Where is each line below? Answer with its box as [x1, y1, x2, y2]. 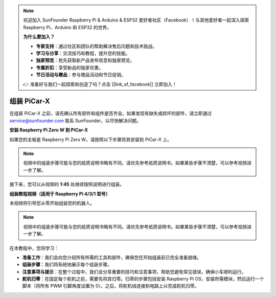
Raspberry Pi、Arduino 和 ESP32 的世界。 [23, 24, 112, 30]
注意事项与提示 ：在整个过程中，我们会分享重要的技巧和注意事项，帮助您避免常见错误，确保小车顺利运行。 [22, 268, 246, 275]
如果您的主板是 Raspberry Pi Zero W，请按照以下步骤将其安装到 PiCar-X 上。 [9, 136, 172, 143]
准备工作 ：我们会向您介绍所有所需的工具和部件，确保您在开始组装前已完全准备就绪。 [22, 254, 201, 260]
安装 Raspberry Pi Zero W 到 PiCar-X [9, 127, 88, 133]
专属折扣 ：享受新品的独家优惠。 [36, 64, 103, 71]
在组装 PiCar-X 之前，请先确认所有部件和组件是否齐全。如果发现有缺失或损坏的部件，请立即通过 [9, 110, 212, 117]
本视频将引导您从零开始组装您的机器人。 [9, 200, 95, 206]
